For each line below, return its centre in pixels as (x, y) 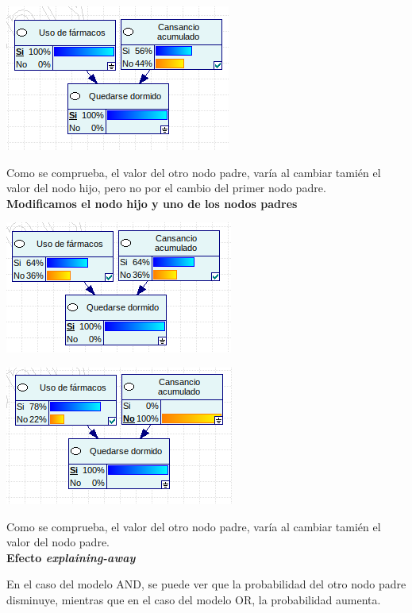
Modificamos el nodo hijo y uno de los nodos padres (152, 203)
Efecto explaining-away (71, 557)
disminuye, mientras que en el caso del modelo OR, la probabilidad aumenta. (194, 599)
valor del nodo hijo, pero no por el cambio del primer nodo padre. (166, 188)
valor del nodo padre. (58, 542)
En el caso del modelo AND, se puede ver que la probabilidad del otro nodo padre (206, 584)
